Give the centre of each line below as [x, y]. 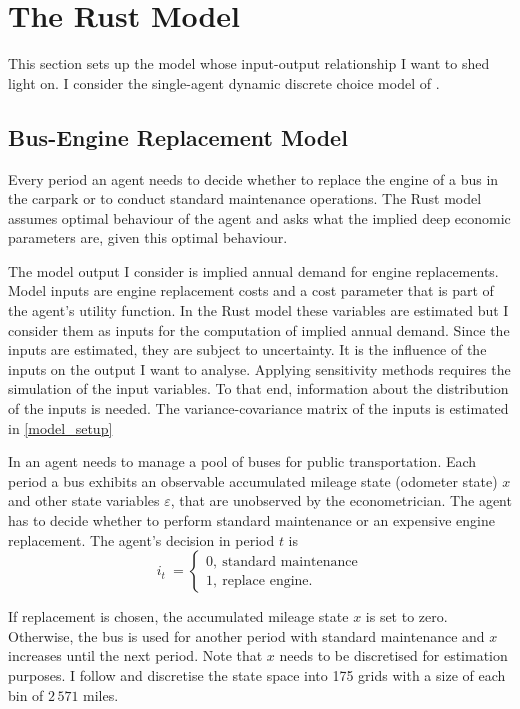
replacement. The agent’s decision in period [141, 539]
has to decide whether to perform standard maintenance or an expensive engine [251, 520]
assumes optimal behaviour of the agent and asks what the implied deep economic [259, 217]
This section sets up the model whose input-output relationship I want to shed [249, 63]
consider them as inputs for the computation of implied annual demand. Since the [259, 329]
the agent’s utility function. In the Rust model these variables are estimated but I [258, 310]
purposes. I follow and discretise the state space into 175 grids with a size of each [257, 674]
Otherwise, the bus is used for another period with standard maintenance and [246, 635]
